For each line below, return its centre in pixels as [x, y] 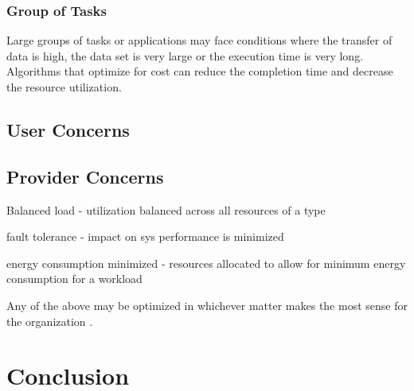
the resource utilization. [64, 87]
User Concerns [68, 129]
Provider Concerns [85, 176]
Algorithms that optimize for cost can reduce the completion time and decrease [200, 71]
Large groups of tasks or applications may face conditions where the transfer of [199, 40]
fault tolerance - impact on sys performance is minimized [145, 236]
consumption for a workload [74, 279]
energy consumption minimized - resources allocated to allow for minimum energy [206, 263]
